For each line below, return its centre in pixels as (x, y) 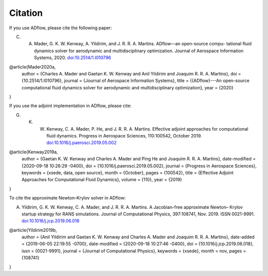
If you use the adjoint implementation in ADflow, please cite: (70, 106)
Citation (26, 13)
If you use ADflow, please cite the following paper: (61, 28)
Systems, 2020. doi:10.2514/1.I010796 (72, 58)
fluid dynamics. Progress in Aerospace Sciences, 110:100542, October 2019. (124, 136)
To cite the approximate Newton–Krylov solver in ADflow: (67, 198)
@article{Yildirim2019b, (33, 230)
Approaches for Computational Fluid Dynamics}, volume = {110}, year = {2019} (102, 180)
